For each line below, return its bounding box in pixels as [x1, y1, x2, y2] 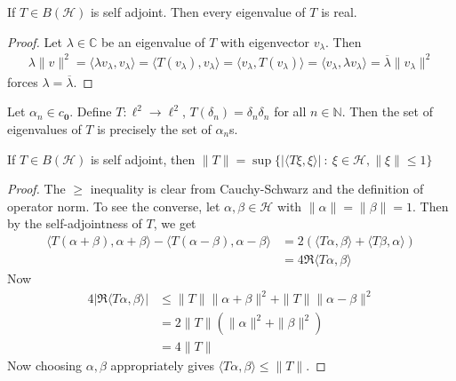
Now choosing [7, 356, 83, 375]
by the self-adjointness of [7, 214, 142, 233]
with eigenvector [220, 32, 310, 51]
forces [7, 72, 38, 91]
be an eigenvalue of [100, 32, 205, 51]
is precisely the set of [97, 119, 212, 138]
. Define [69, 102, 112, 121]
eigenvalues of [7, 119, 82, 138]
